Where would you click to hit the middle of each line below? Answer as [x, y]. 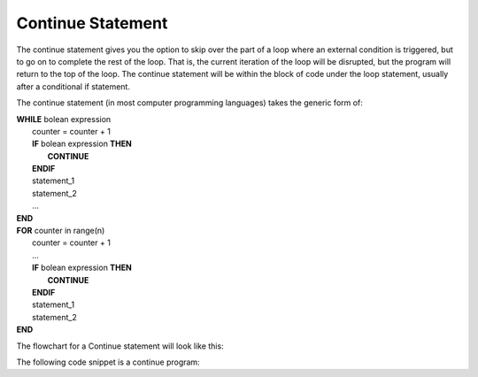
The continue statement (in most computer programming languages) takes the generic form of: [189, 103]
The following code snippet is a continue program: [108, 362]
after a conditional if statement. [73, 86]
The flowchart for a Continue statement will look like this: [120, 346]
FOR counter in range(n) [61, 231]
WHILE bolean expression [64, 119]
